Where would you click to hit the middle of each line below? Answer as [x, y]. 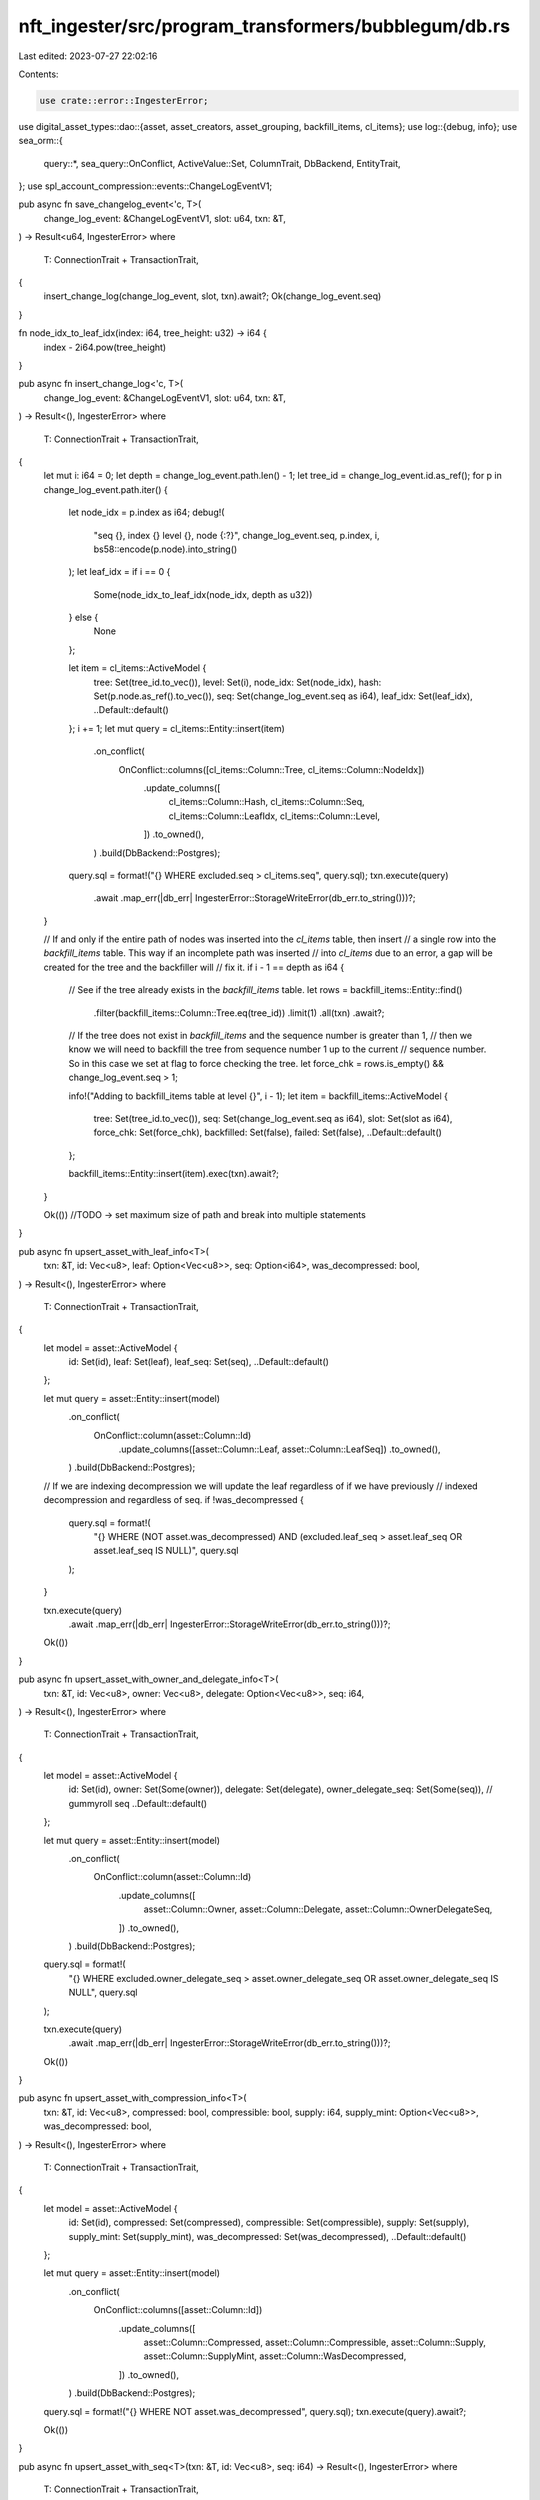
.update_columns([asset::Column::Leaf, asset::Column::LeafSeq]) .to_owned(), [279, 1449]
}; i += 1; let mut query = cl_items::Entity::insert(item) [176, 728]
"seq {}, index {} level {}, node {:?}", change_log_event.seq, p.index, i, [236, 535]
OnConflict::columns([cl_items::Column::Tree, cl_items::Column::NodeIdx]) [271, 769]
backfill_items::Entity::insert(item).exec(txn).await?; [174, 1174]
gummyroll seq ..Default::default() [138, 1803]
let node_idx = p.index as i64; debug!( [146, 512]
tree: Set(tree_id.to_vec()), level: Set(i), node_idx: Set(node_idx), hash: [237, 682]
